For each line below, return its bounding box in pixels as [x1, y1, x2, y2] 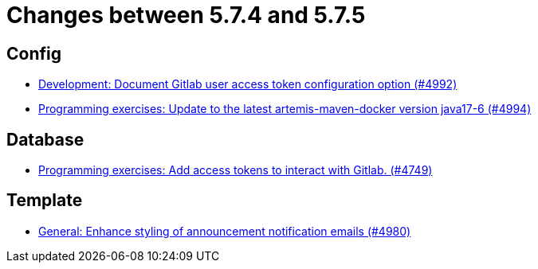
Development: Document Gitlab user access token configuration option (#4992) [38, 77, 457, 92]
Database [6, 129, 84, 150]
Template [6, 190, 83, 211]
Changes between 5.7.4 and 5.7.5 [6, 2, 366, 29]
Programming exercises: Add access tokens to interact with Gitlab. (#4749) [38, 163, 433, 177]
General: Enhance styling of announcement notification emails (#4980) [38, 224, 411, 238]
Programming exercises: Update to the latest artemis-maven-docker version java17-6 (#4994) [38, 102, 532, 116]
